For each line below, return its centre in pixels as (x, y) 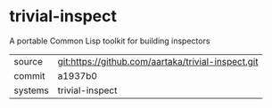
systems (31, 90)
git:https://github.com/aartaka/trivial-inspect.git (158, 61)
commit (29, 75)
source (28, 61)
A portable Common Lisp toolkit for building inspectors (110, 41)
